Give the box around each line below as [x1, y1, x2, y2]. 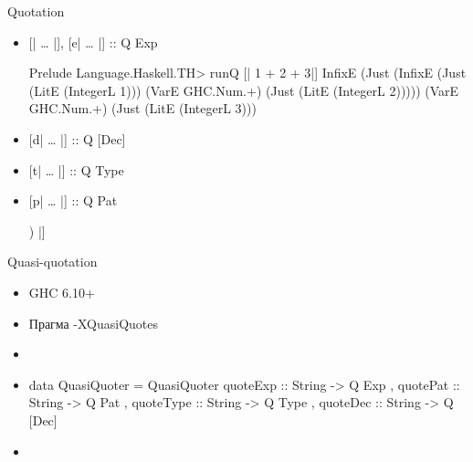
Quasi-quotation [7, 252, 98, 271]
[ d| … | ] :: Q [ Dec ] [28, 129, 126, 148]
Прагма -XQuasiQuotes [28, 313, 159, 332]
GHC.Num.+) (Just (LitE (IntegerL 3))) [28, 99, 257, 118]
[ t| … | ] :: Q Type [28, 160, 124, 179]
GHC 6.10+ [28, 282, 95, 301]
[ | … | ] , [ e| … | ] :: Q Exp [28, 32, 158, 51]
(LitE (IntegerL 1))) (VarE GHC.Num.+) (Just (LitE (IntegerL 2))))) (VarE [28, 80, 459, 100]
